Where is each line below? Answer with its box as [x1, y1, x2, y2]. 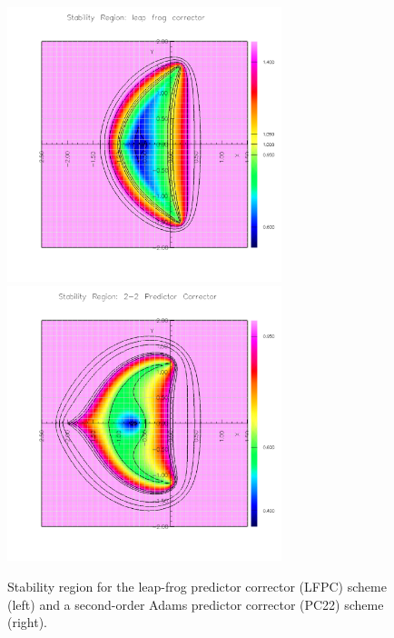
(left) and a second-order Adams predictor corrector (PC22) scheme [7, 594, 384, 613]
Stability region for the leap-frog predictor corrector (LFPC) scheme [7, 576, 387, 595]
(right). [7, 613, 48, 632]
